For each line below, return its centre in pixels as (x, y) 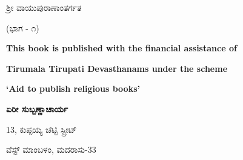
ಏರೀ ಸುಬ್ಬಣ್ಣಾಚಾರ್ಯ (37, 108)
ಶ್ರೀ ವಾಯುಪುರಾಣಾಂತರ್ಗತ (44, 7)
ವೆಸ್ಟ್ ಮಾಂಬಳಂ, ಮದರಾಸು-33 (51, 149)
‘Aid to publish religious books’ (73, 88)
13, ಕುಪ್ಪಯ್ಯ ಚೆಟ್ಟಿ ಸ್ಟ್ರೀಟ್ (42, 129)
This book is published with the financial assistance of (121, 48)
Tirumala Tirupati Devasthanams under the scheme (117, 68)
